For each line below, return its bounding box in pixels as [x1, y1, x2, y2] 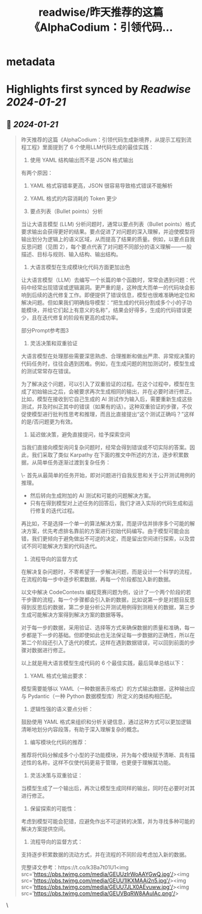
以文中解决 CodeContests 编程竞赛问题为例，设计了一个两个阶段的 [20, 589, 186, 596]
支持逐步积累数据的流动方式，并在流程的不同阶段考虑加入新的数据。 [20, 851, 190, 858]
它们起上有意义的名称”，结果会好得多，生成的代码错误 [52, 306, 187, 314]
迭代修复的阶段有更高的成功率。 [41, 314, 121, 322]
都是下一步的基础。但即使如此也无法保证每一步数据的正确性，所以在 [26, 632, 195, 639]
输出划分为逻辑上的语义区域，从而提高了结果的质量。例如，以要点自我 [20, 236, 195, 243]
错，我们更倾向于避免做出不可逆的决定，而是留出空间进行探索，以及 [20, 535, 190, 542]
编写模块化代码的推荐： [29, 738, 88, 746]
